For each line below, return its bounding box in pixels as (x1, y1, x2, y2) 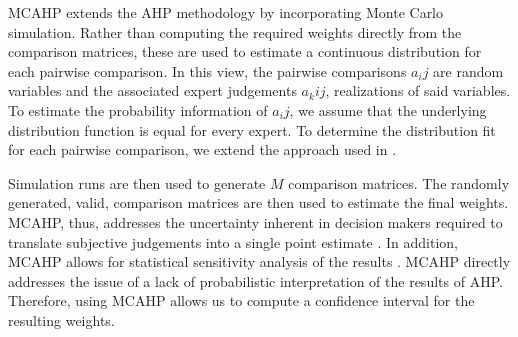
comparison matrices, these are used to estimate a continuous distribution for (8, 41, 482, 62)
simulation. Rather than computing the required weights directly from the (8, 21, 462, 42)
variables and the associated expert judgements (8, 80, 297, 101)
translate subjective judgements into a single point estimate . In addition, (8, 231, 458, 252)
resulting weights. (8, 309, 115, 330)
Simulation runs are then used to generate (8, 172, 266, 193)
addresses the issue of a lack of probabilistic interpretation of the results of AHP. (8, 270, 503, 291)
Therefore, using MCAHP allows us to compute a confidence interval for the (8, 290, 475, 311)
